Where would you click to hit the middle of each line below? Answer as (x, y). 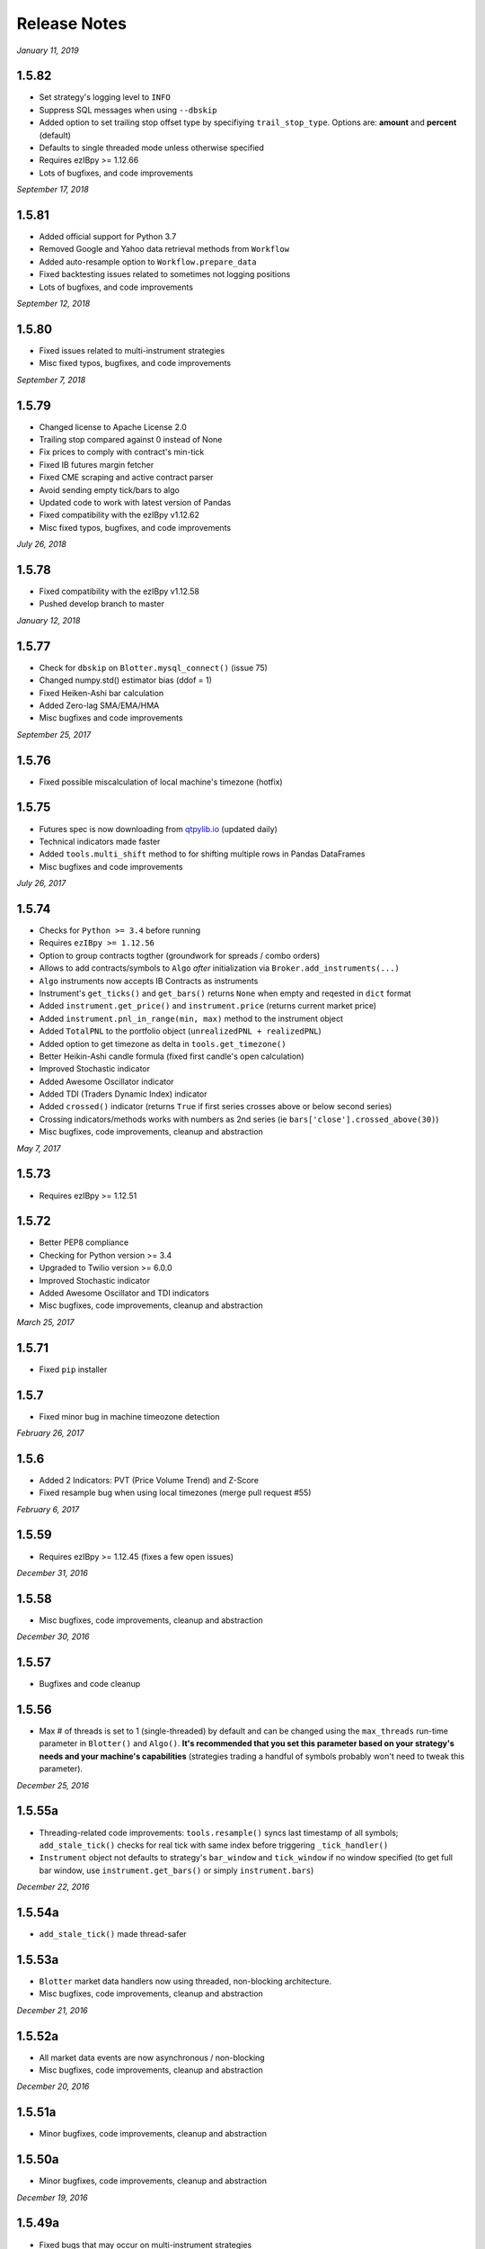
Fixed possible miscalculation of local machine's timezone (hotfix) (161, 782)
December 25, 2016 (53, 1785)
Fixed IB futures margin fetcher (97, 464)
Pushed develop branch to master (102, 604)
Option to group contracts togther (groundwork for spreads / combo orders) (180, 955)
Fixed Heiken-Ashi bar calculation (101, 693)
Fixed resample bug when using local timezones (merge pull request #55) (175, 1492)
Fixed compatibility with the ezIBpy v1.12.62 (119, 515)
